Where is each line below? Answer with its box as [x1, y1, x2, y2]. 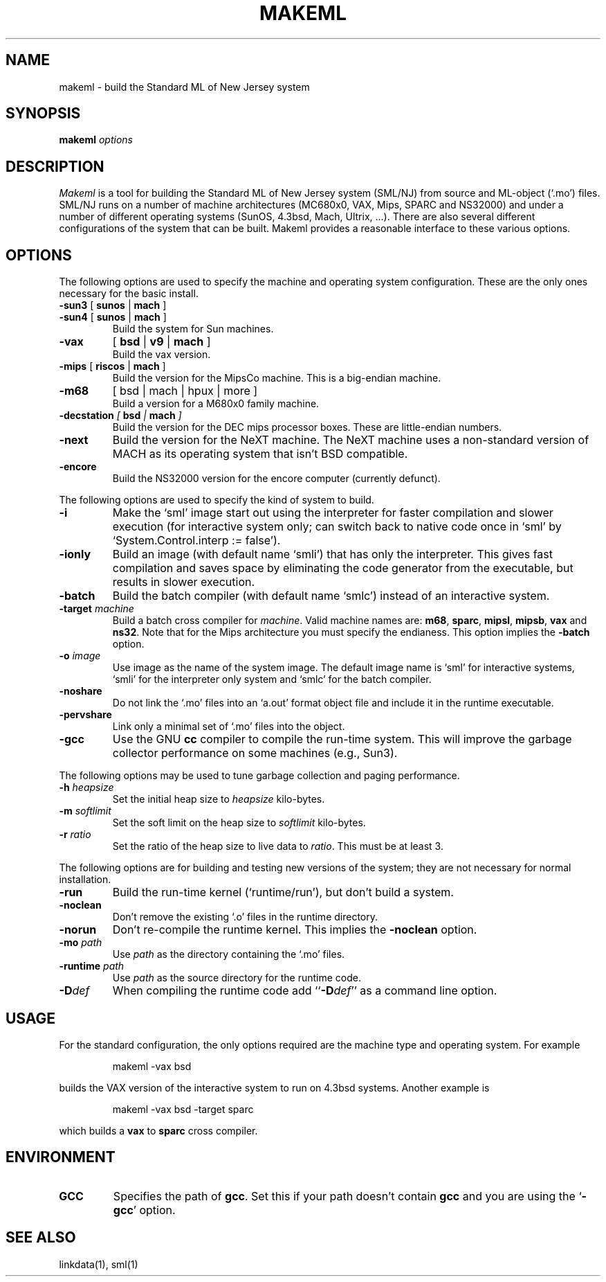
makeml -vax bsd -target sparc [112, 1103, 254, 1115]
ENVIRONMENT [6, 1148, 116, 1166]
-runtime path [59, 960, 125, 972]
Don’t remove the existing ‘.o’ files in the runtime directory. [112, 911, 378, 923]
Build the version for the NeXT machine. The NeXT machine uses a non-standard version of [112, 433, 589, 447]
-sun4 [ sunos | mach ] [59, 311, 167, 323]
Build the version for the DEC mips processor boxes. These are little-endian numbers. [112, 421, 502, 434]
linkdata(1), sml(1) [59, 1258, 138, 1270]
